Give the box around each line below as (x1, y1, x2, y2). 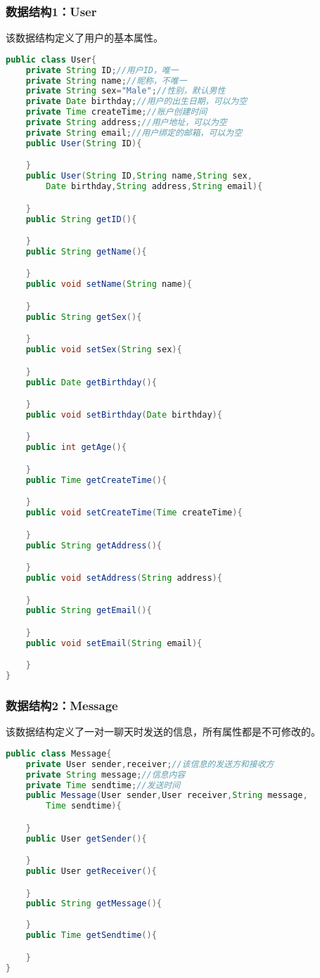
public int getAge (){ (25, 442, 127, 453)
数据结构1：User (6, 2, 97, 20)
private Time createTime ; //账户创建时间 (25, 107, 207, 117)
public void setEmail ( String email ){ (25, 638, 203, 648)
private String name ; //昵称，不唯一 (25, 75, 187, 86)
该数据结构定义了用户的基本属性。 (6, 30, 163, 45)
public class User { (6, 54, 96, 65)
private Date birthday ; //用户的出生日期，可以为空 (25, 96, 248, 107)
